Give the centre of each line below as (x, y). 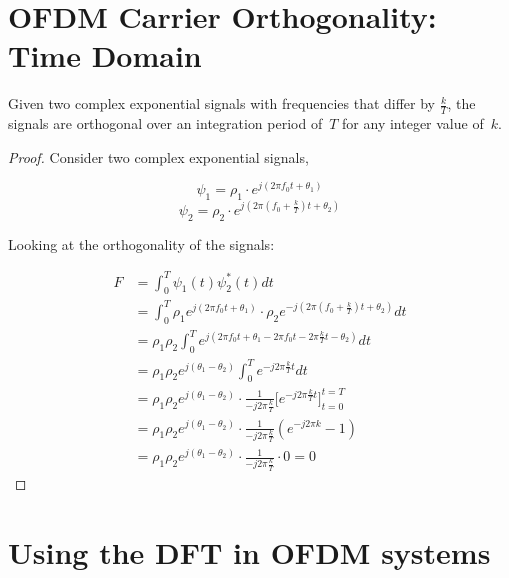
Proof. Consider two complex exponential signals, (158, 156)
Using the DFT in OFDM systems (249, 551)
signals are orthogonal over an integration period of (165, 123)
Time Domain (105, 55)
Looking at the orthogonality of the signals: (141, 243)
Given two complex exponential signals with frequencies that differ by (222, 103)
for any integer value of (413, 123)
